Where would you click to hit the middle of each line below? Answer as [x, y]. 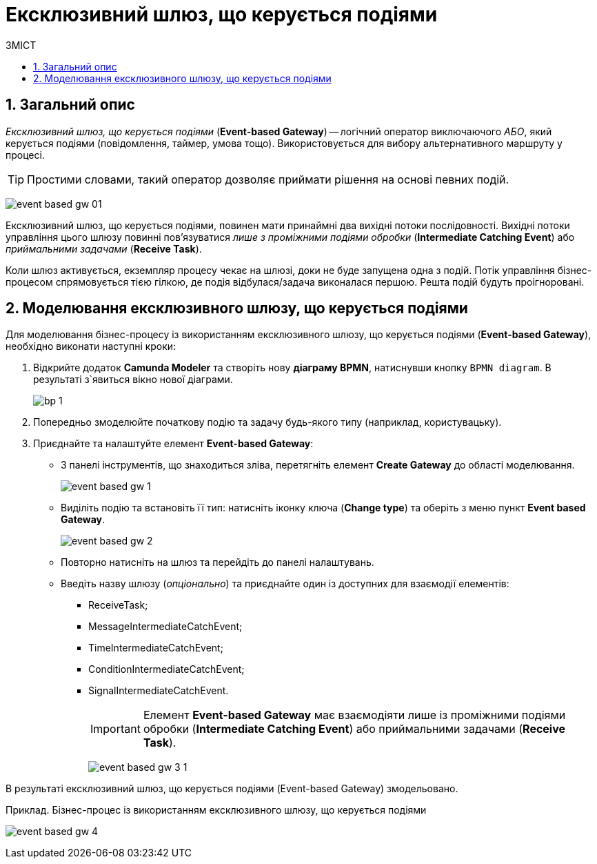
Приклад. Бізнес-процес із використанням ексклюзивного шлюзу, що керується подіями [216, 810]
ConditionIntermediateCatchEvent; [166, 669]
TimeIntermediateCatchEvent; [156, 648]
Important [115, 729]
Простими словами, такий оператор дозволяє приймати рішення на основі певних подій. [268, 179]
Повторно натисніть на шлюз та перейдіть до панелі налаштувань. [217, 562]
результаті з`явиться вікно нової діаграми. [133, 380]
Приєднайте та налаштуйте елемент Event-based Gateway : [173, 444]
